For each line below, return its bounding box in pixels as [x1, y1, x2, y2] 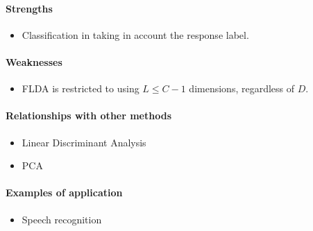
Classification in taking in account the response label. [22, 27, 249, 42]
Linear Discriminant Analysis [22, 135, 146, 149]
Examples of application [6, 185, 123, 200]
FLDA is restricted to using [22, 81, 139, 96]
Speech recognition [22, 212, 102, 226]
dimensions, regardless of [189, 81, 295, 96]
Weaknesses [6, 54, 62, 69]
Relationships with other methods [6, 108, 171, 123]
